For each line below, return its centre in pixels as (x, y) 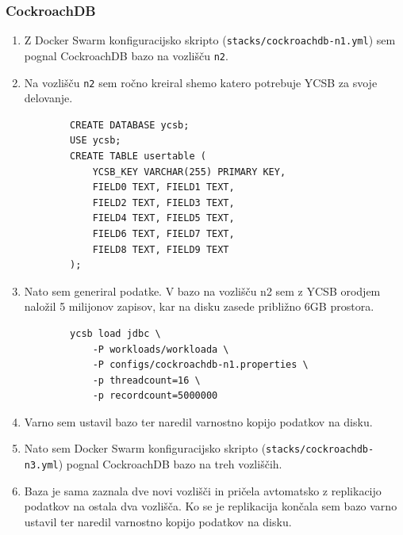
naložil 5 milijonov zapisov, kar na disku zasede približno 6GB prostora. (199, 306)
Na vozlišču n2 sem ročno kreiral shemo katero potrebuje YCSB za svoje (201, 82)
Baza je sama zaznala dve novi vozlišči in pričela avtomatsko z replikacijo (203, 490)
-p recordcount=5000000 (155, 396)
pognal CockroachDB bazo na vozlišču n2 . (126, 55)
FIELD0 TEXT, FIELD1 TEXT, (163, 187)
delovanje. (48, 98)
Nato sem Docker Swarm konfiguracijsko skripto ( (145, 448)
